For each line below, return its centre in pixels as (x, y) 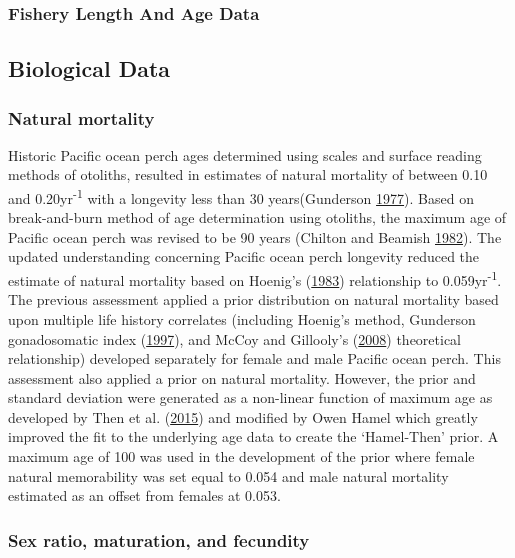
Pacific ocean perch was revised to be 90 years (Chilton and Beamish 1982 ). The (255, 236)
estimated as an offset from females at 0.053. (144, 495)
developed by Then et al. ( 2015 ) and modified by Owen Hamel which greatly (243, 416)
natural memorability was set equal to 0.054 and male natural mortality (228, 475)
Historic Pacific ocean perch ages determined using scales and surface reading (245, 154)
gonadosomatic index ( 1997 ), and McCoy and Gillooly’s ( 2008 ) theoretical (235, 338)
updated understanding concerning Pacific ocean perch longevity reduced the (244, 256)
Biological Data (89, 68)
